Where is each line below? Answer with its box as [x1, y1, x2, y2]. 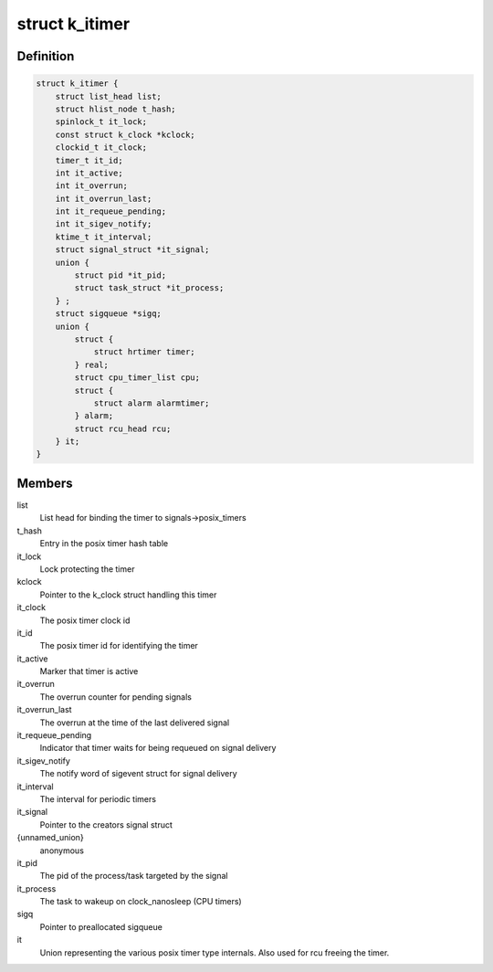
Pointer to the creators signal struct [39, 819, 173, 830]
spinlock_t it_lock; [55, 117, 148, 127]
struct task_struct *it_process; [74, 283, 225, 293]
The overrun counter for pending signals [39, 691, 192, 703]
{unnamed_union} [16, 832, 84, 843]
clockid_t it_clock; [55, 143, 148, 153]
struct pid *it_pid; [74, 270, 167, 280]
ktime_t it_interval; [55, 231, 152, 242]
